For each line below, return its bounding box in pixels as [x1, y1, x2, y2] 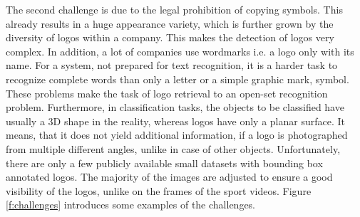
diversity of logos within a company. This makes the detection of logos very [6, 30, 334, 45]
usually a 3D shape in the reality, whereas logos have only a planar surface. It [6, 113, 345, 128]
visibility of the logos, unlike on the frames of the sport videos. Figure [6, 183, 312, 198]
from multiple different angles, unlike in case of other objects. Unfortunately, [6, 141, 341, 156]
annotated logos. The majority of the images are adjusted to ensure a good [6, 169, 333, 184]
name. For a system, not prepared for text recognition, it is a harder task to [6, 58, 338, 73]
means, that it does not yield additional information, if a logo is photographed [6, 127, 348, 142]
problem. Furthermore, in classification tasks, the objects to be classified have [6, 100, 344, 115]
